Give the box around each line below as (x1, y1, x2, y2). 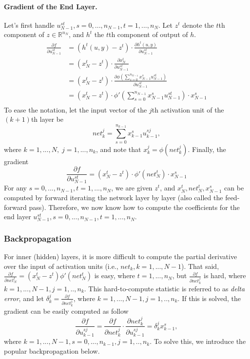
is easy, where (94, 270, 135, 281)
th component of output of (108, 29, 188, 39)
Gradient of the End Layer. (4, 1, 97, 11)
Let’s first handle (4, 19, 55, 30)
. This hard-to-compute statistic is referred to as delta (84, 283, 245, 293)
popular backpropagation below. (4, 346, 100, 356)
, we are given (111, 183, 153, 193)
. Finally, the (188, 144, 226, 154)
